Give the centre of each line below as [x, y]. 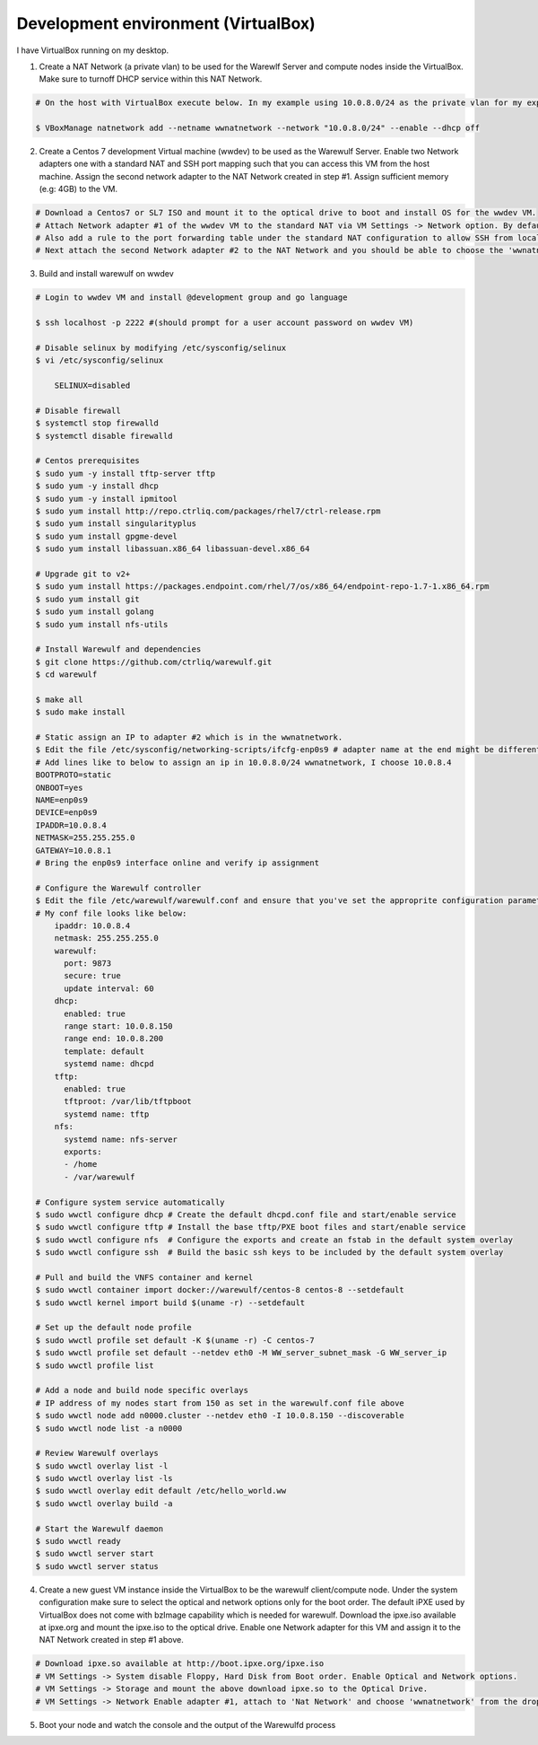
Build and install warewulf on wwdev [106, 274]
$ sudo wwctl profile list [95, 1365]
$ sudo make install [80, 712]
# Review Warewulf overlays [97, 1453]
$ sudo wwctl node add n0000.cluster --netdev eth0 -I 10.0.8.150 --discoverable [220, 1416]
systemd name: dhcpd [109, 1064]
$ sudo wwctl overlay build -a [104, 1503]
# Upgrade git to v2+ [83, 574]
